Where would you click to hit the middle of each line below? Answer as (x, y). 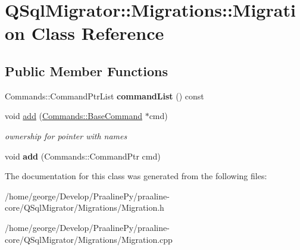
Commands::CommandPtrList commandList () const (104, 96)
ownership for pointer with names (66, 135)
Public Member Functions (86, 71)
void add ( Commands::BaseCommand (74, 116)
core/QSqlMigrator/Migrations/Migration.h (85, 207)
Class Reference (98, 33)
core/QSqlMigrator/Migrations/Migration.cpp (89, 239)
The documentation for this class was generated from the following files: (136, 176)
